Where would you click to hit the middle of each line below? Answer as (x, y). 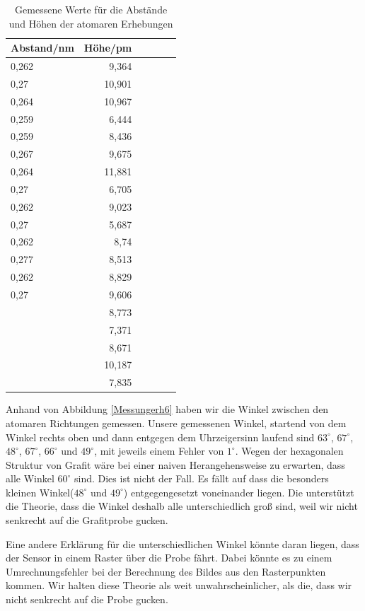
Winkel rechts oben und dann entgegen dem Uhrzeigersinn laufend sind (160, 437)
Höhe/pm (108, 48)
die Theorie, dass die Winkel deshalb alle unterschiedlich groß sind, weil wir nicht (182, 506)
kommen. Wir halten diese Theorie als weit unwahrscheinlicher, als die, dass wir (179, 585)
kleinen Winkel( (40, 492)
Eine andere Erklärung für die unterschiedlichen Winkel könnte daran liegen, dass (182, 543)
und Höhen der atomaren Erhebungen (91, 23)
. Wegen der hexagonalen (289, 451)
